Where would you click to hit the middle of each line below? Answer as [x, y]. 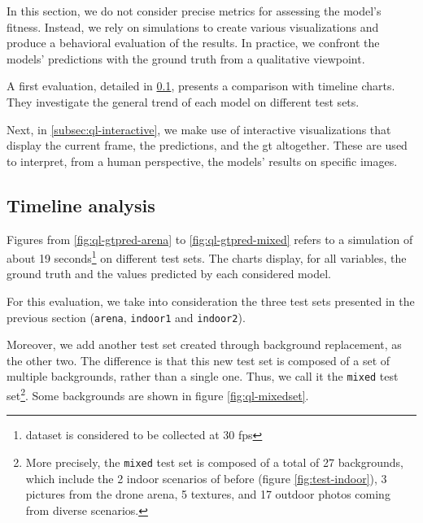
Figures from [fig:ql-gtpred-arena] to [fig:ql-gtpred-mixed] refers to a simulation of [210, 239]
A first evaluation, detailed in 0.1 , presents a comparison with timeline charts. [201, 86]
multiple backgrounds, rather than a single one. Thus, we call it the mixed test [203, 376]
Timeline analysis [81, 205]
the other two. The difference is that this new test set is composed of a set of [198, 360]
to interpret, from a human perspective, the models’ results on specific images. [202, 161]
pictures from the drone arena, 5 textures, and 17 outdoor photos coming [208, 494]
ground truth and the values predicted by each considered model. [169, 274]
